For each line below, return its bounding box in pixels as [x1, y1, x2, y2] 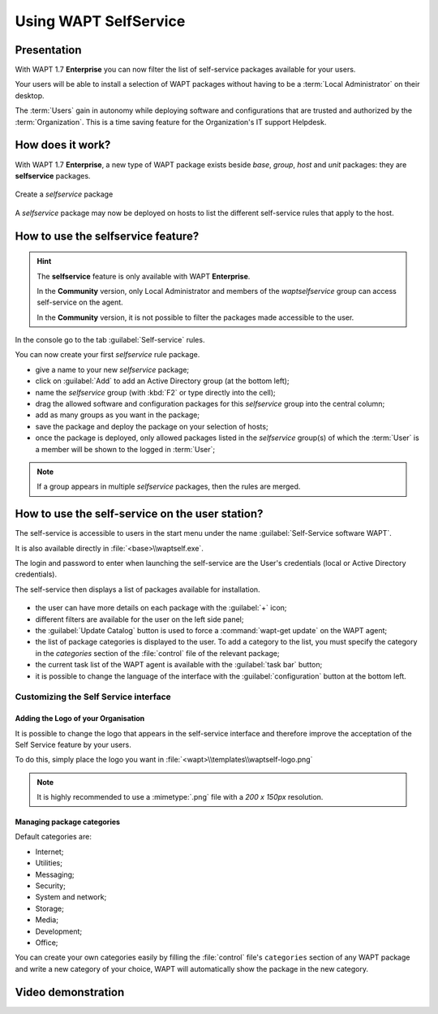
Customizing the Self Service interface [15, 691, 172, 702]
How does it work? [15, 138, 111, 152]
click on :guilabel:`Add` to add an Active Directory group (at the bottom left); [35, 376, 290, 386]
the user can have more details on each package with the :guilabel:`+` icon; [35, 603, 287, 613]
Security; [35, 881, 67, 891]
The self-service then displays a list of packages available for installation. [15, 585, 260, 594]
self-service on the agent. [36, 297, 123, 308]
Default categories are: [15, 832, 92, 842]
